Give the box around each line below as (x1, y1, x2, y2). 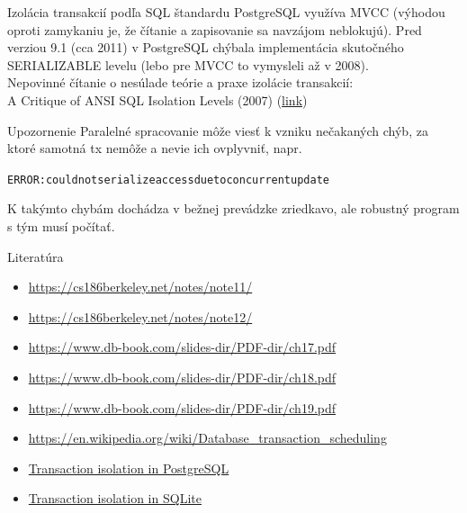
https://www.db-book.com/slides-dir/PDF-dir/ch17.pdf (28, 337, 337, 356)
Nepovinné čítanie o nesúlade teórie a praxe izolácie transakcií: (7, 73, 354, 92)
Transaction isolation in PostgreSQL (28, 458, 229, 477)
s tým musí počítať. (7, 217, 115, 235)
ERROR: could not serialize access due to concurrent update (7, 173, 329, 186)
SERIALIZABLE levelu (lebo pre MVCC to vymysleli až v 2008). (7, 55, 369, 74)
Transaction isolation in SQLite (28, 489, 202, 508)
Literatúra (7, 247, 64, 265)
